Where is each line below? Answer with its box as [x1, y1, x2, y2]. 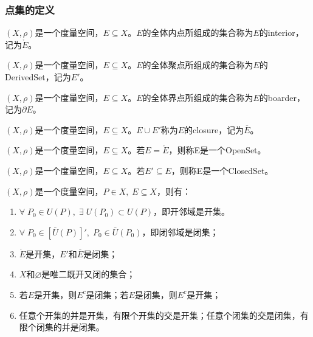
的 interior [259, 26, 295, 39]
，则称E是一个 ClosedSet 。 [171, 164, 273, 176]
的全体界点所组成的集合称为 [142, 91, 253, 103]
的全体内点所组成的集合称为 [142, 26, 253, 39]
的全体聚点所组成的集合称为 [142, 58, 253, 71]
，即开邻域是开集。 [153, 205, 230, 218]
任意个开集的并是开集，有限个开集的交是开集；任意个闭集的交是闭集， [19, 308, 300, 321]
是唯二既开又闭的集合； [41, 268, 136, 280]
